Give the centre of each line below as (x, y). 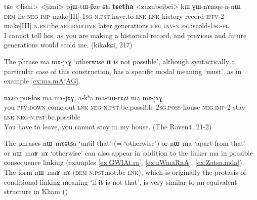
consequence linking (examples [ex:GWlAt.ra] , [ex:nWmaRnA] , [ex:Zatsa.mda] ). (124, 162)
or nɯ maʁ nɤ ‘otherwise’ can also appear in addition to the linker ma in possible (128, 152)
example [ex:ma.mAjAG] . (42, 81)
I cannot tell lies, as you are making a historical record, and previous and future (125, 35)
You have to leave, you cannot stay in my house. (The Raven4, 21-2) (108, 126)
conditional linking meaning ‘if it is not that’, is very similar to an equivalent (121, 181)
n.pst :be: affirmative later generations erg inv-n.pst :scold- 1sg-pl (131, 25)
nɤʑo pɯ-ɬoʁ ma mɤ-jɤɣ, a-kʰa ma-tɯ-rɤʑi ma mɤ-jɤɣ (83, 97)
